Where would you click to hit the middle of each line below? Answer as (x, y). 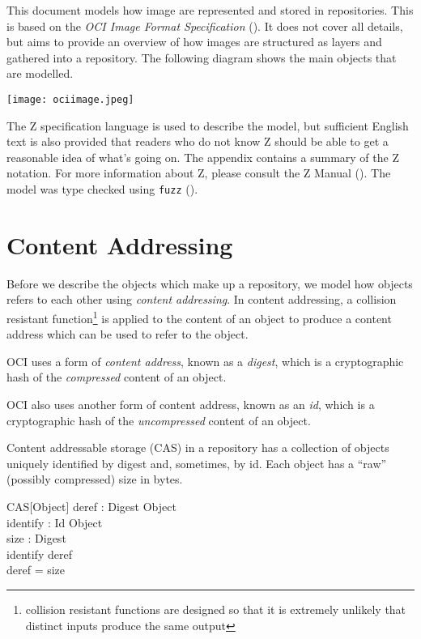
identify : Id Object (55, 522)
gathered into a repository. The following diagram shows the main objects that (202, 57)
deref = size (36, 570)
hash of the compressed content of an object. (117, 377)
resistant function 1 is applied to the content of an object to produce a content (199, 317)
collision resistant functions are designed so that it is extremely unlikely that (216, 609)
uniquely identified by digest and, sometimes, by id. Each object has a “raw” (197, 463)
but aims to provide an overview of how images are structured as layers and (194, 42)
